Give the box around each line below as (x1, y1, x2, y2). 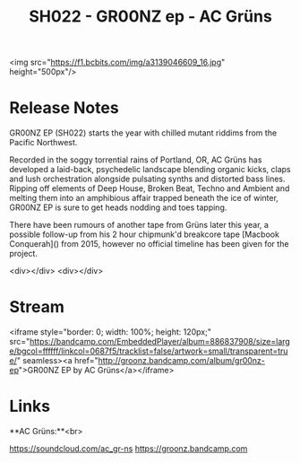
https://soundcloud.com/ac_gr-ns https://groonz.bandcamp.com (9, 443, 248, 454)
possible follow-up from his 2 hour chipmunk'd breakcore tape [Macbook (9, 229, 280, 240)
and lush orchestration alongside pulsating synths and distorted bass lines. (9, 173, 286, 185)
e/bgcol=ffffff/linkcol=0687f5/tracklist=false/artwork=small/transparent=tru (9, 345, 288, 356)
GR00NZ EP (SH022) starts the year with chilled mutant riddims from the (9, 127, 278, 138)
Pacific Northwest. (9, 137, 78, 148)
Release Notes (9, 98, 119, 118)
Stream (9, 297, 65, 318)
